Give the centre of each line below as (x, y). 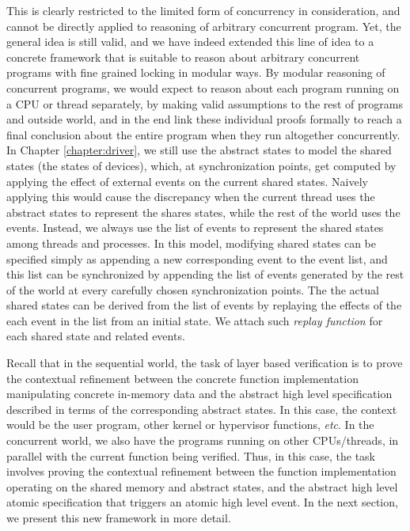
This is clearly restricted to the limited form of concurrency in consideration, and (203, 10)
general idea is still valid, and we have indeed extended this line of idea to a (190, 42)
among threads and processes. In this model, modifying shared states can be (191, 243)
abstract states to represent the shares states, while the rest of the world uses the (203, 212)
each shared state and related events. (96, 336)
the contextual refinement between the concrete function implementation (182, 378)
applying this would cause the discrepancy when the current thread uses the (191, 197)
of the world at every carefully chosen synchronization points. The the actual (193, 289)
